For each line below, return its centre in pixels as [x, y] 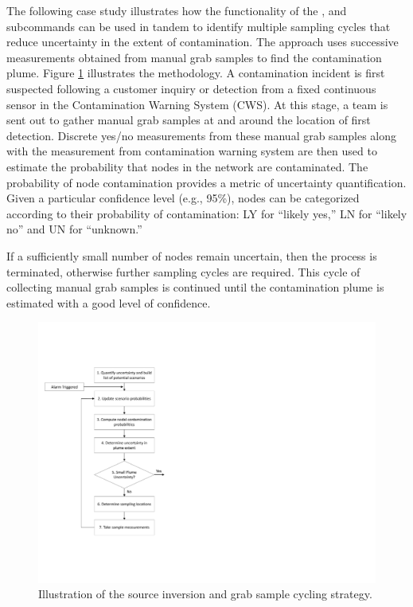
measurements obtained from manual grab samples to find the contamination [194, 57]
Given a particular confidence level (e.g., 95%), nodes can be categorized [183, 198]
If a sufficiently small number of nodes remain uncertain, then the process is [192, 255]
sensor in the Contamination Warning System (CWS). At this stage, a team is [197, 104]
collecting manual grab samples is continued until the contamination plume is [195, 287]
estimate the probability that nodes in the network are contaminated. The [187, 166]
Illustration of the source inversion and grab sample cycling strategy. [205, 594]
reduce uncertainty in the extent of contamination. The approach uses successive [203, 42]
